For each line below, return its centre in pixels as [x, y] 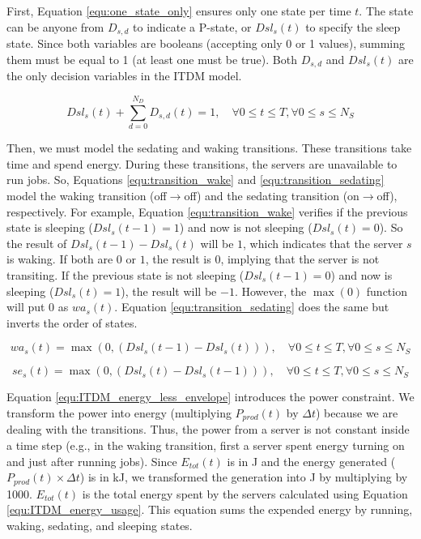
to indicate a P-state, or [192, 26]
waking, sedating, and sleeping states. [100, 525]
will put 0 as [38, 307]
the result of [37, 243]
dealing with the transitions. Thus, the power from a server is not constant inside [208, 429]
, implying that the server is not [300, 259]
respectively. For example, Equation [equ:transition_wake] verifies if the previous [207, 211]
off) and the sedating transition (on [272, 195]
